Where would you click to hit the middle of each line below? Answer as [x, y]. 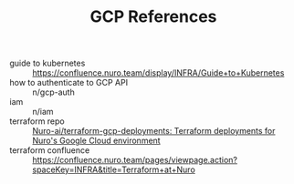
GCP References [153, 17]
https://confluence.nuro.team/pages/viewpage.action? [135, 160]
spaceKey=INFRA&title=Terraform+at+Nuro [114, 169]
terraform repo [37, 121]
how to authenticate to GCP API [69, 83]
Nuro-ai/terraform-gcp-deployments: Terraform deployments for [154, 131]
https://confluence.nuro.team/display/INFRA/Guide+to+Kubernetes [158, 73]
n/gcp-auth [53, 92]
